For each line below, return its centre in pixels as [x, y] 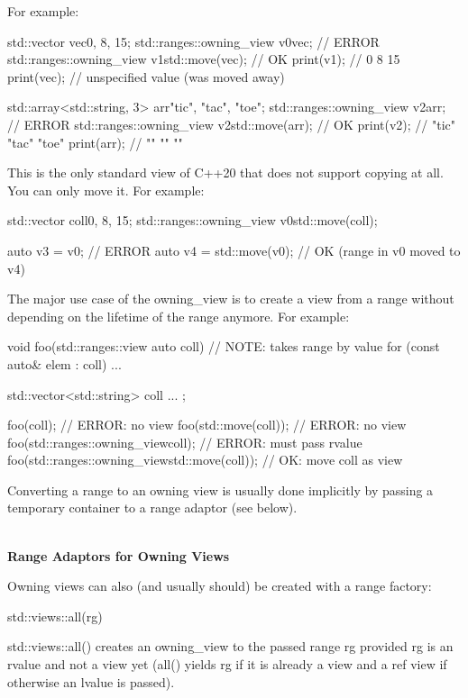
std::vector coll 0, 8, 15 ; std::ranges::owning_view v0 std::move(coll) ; [193, 220]
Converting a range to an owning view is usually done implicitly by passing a [220, 490]
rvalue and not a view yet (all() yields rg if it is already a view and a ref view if [227, 664]
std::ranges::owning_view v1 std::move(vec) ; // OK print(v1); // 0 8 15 [204, 59]
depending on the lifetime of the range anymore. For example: [179, 316]
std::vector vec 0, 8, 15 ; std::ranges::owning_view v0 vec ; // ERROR [193, 41]
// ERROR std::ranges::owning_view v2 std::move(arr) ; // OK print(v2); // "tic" [232, 124]
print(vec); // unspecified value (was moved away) [146, 76]
